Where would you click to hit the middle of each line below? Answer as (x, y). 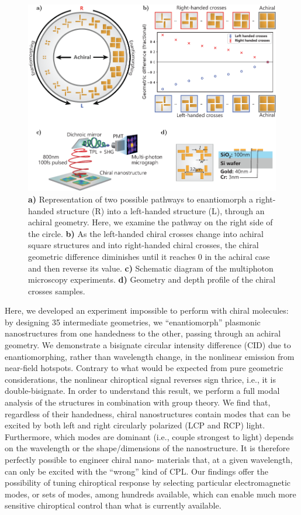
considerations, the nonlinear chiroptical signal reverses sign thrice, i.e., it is (140, 379)
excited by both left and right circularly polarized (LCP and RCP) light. (135, 425)
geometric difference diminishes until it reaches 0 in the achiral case (149, 256)
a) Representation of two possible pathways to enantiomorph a (141, 199)
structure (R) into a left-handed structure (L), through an (161, 210)
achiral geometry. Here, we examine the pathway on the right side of (150, 222)
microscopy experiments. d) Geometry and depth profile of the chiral (152, 279)
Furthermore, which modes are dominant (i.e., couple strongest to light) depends (149, 436)
